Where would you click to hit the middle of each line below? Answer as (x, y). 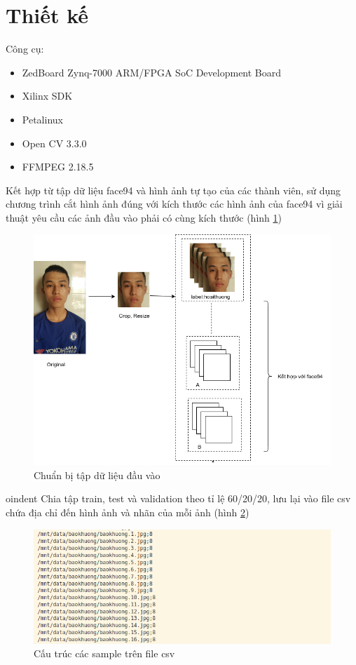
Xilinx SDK (47, 96)
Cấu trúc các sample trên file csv (104, 653)
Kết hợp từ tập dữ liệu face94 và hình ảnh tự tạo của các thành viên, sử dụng (173, 190)
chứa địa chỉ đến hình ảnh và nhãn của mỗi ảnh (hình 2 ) (128, 512)
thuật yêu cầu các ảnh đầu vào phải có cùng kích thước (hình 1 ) (144, 217)
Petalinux (42, 119)
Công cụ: (25, 49)
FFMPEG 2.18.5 (58, 167)
